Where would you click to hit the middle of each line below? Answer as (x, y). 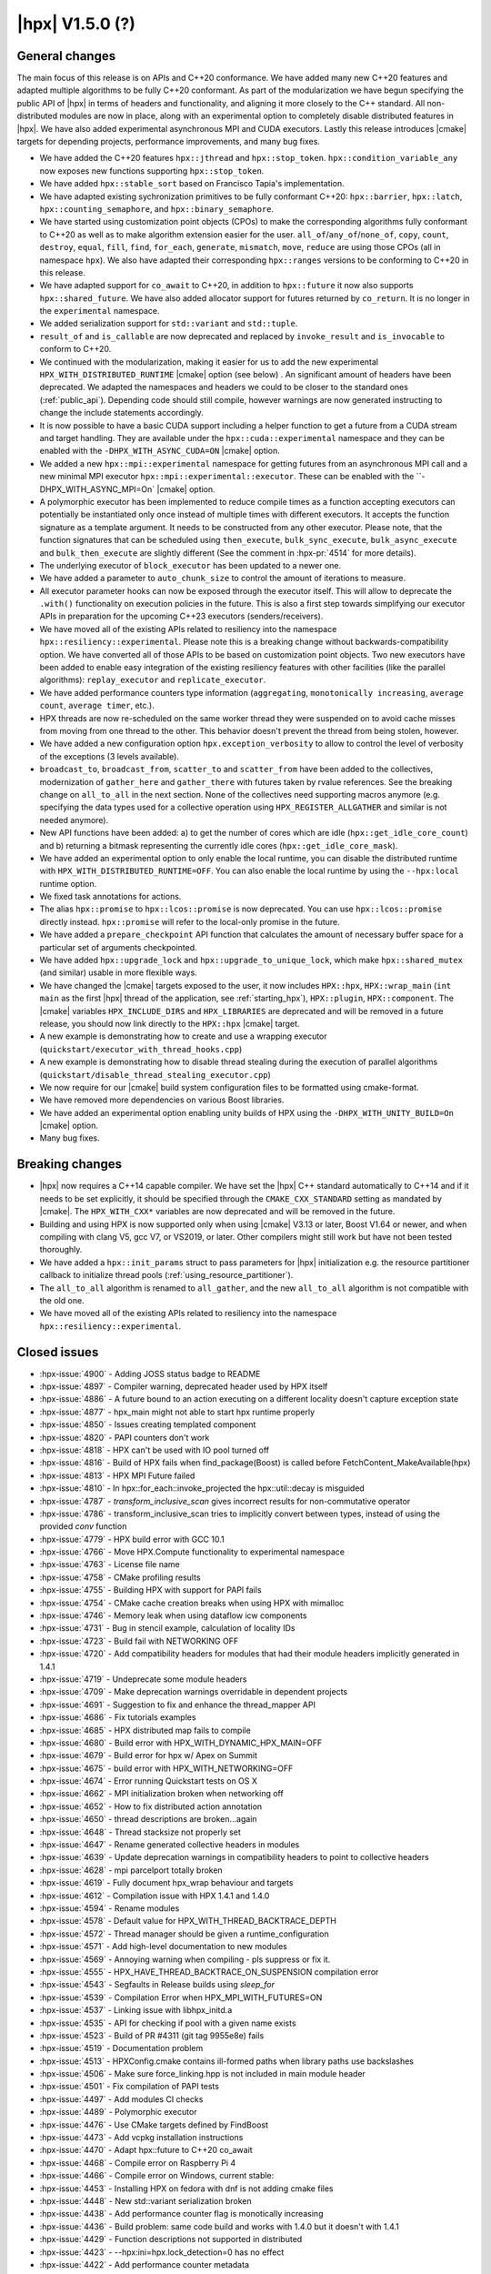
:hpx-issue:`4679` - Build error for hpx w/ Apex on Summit (149, 1756)
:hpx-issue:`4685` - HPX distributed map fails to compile (145, 1730)
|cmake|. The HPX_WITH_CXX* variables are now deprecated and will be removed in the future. (217, 1212)
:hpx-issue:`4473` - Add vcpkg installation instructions (141, 2138)
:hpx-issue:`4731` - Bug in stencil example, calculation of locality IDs (167, 1628)
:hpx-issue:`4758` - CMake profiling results (120, 1577)
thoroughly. (61, 1250)
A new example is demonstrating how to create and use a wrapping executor (183, 1036)
